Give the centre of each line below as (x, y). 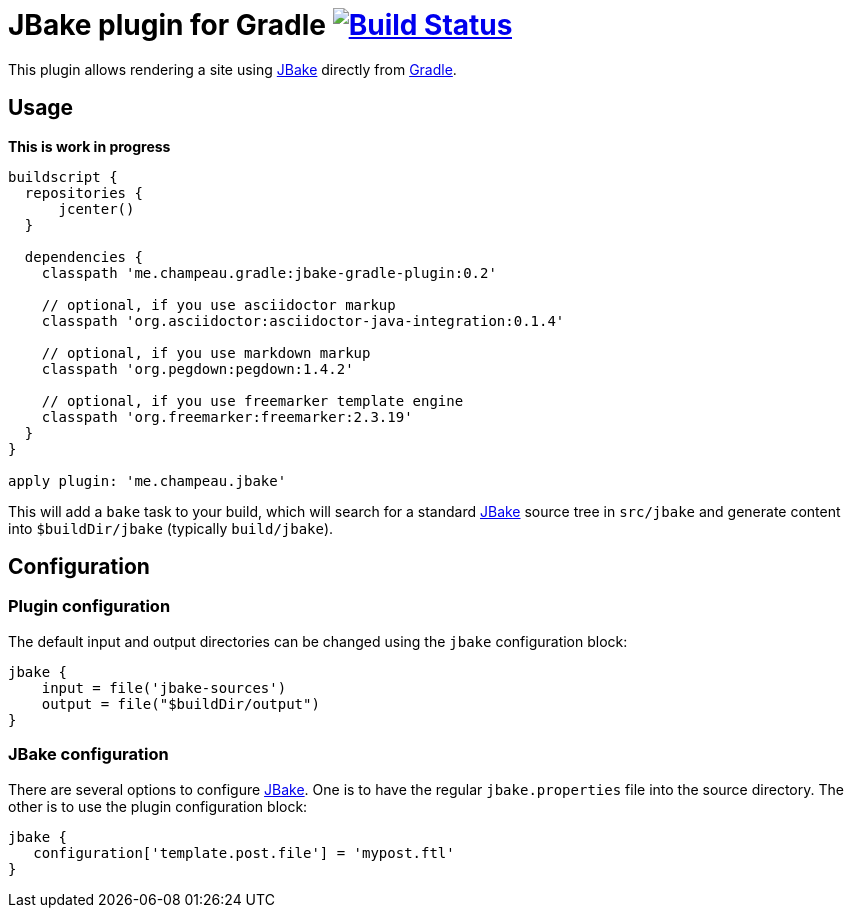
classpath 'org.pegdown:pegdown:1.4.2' (197, 368)
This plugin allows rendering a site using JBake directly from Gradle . (232, 69)
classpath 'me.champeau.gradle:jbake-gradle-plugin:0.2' (269, 272)
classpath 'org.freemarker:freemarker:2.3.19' (227, 416)
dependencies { (83, 256)
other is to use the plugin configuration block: (158, 806)
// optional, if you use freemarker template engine (252, 400)
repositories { (83, 192)
